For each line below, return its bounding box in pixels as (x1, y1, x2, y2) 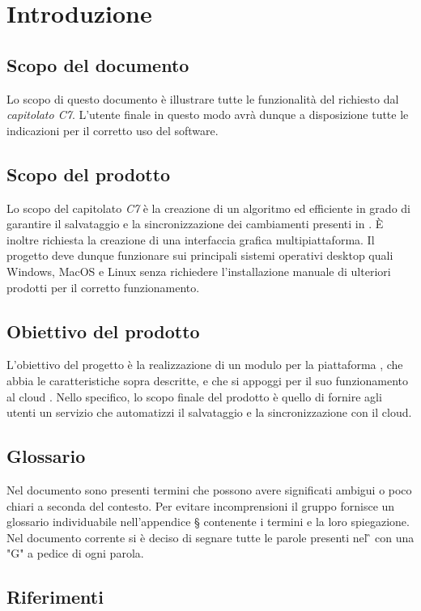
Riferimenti (6, 584, 104, 609)
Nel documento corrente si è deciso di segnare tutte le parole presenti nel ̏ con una (6, 528, 415, 545)
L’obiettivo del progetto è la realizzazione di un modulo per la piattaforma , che (6, 356, 403, 373)
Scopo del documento (6, 52, 189, 77)
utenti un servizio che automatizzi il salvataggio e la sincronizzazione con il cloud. (6, 404, 412, 421)
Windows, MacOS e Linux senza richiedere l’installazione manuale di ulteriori (6, 262, 391, 279)
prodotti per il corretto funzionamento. (6, 278, 200, 295)
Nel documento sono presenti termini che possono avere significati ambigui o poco (6, 481, 412, 498)
